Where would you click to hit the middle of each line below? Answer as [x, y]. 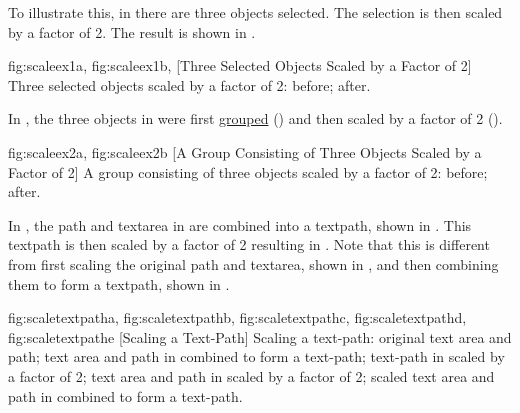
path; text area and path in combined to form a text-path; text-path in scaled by [256, 356]
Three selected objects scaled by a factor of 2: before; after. [189, 84]
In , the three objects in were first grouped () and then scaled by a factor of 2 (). [255, 118]
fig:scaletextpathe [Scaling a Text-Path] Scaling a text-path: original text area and [260, 336]
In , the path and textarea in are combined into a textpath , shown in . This [240, 224]
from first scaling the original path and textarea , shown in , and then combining [253, 263]
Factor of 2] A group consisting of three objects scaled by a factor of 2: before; [248, 171]
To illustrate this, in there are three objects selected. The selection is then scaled [255, 12]
